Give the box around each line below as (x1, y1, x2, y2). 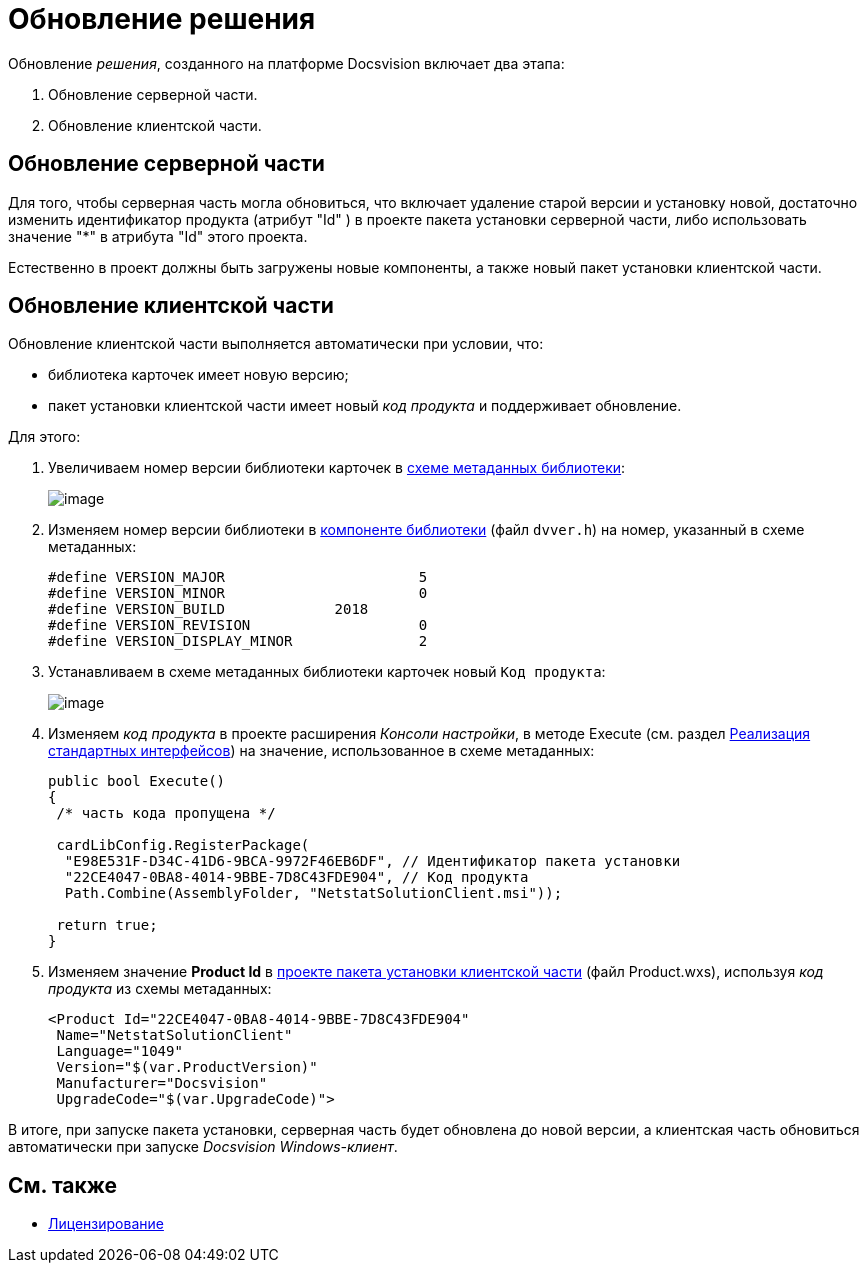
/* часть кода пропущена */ (56, 805, 276, 822)
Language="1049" (56, 1043, 183, 1060)
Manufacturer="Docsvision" (56, 1075, 268, 1092)
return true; (56, 917, 158, 934)
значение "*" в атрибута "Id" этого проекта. (8, 227, 308, 245)
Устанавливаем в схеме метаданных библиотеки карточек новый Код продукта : (48, 663, 606, 681)
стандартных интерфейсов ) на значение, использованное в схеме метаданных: (48, 742, 595, 760)
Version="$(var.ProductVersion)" (56, 1059, 318, 1076)
